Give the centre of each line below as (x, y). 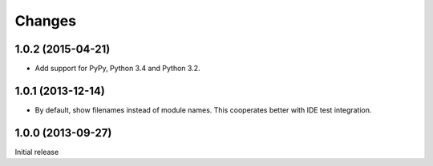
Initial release (37, 152)
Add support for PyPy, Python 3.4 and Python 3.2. (117, 69)
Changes (45, 21)
